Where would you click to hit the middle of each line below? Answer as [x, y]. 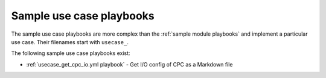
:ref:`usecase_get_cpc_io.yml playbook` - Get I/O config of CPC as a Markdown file [129, 64]
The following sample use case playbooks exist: [71, 53]
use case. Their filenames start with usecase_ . [70, 42]
